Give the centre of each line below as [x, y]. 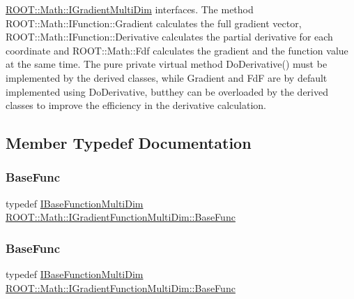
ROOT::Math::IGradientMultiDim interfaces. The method [130, 9]
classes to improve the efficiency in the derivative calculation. [136, 105]
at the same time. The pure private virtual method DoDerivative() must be [167, 64]
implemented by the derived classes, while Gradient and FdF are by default [167, 77]
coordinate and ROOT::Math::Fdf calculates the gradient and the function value [177, 50]
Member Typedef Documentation [129, 143]
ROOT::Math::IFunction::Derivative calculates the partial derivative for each [169, 37]
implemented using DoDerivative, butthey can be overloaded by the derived [167, 91]
